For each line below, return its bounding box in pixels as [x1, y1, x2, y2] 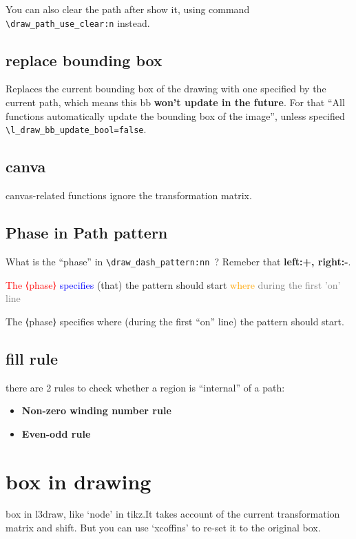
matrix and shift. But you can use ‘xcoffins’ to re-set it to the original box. [6, 520, 321, 535]
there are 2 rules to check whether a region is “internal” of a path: [6, 380, 285, 394]
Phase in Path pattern [6, 222, 168, 243]
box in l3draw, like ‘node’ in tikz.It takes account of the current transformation [6, 507, 340, 521]
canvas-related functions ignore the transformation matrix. [6, 188, 252, 203]
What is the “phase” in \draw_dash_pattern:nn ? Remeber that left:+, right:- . [6, 254, 351, 268]
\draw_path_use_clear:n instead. [6, 15, 150, 30]
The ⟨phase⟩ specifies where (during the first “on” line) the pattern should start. [6, 314, 344, 328]
